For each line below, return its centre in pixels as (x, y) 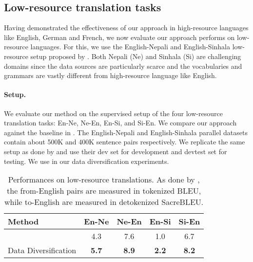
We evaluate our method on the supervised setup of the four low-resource (113, 113)
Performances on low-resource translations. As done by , (104, 180)
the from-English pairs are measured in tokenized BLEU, (104, 191)
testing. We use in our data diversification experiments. (87, 161)
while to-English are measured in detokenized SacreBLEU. (104, 202)
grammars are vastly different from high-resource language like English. (110, 75)
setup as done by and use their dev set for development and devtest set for (116, 151)
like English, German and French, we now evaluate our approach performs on (119, 37)
